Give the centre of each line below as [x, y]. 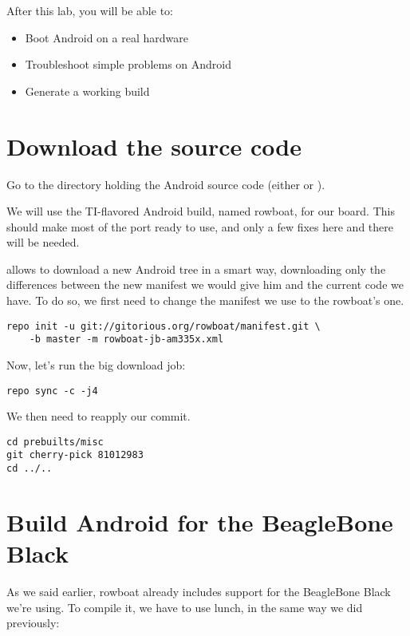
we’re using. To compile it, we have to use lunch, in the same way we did [185, 607]
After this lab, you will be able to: [90, 10]
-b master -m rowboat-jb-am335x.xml [126, 340]
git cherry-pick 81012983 [75, 455]
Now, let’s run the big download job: [96, 364]
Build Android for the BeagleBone [200, 521]
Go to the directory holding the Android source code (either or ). [166, 184]
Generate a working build [87, 91]
